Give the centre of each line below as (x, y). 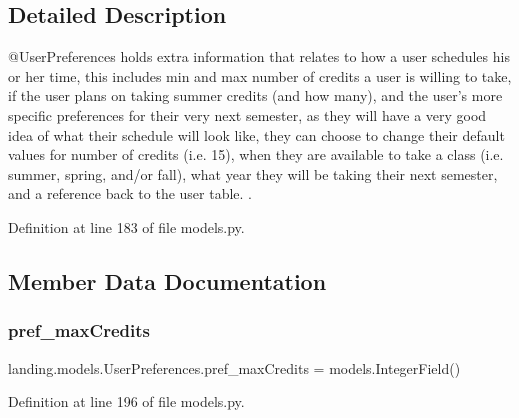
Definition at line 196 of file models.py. (126, 401)
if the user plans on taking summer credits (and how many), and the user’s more (255, 95)
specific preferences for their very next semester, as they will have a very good (247, 114)
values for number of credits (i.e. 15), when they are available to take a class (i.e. (256, 154)
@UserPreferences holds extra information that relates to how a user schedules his (259, 56)
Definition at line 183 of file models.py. (126, 226)
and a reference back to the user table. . (130, 193)
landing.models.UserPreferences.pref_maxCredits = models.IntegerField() (234, 367)
